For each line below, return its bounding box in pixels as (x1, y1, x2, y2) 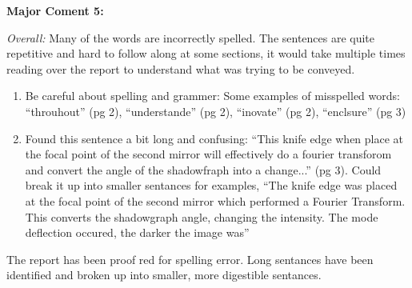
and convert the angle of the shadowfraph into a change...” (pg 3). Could (25, 161, 382, 178)
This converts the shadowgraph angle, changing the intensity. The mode (25, 208, 378, 225)
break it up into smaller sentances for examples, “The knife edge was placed (25, 177, 398, 194)
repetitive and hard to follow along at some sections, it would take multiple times (6, 45, 406, 62)
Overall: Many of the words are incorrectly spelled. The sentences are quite (6, 29, 375, 46)
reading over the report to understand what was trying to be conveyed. (6, 60, 355, 77)
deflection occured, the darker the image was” (25, 224, 250, 241)
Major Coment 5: (6, 2, 104, 18)
